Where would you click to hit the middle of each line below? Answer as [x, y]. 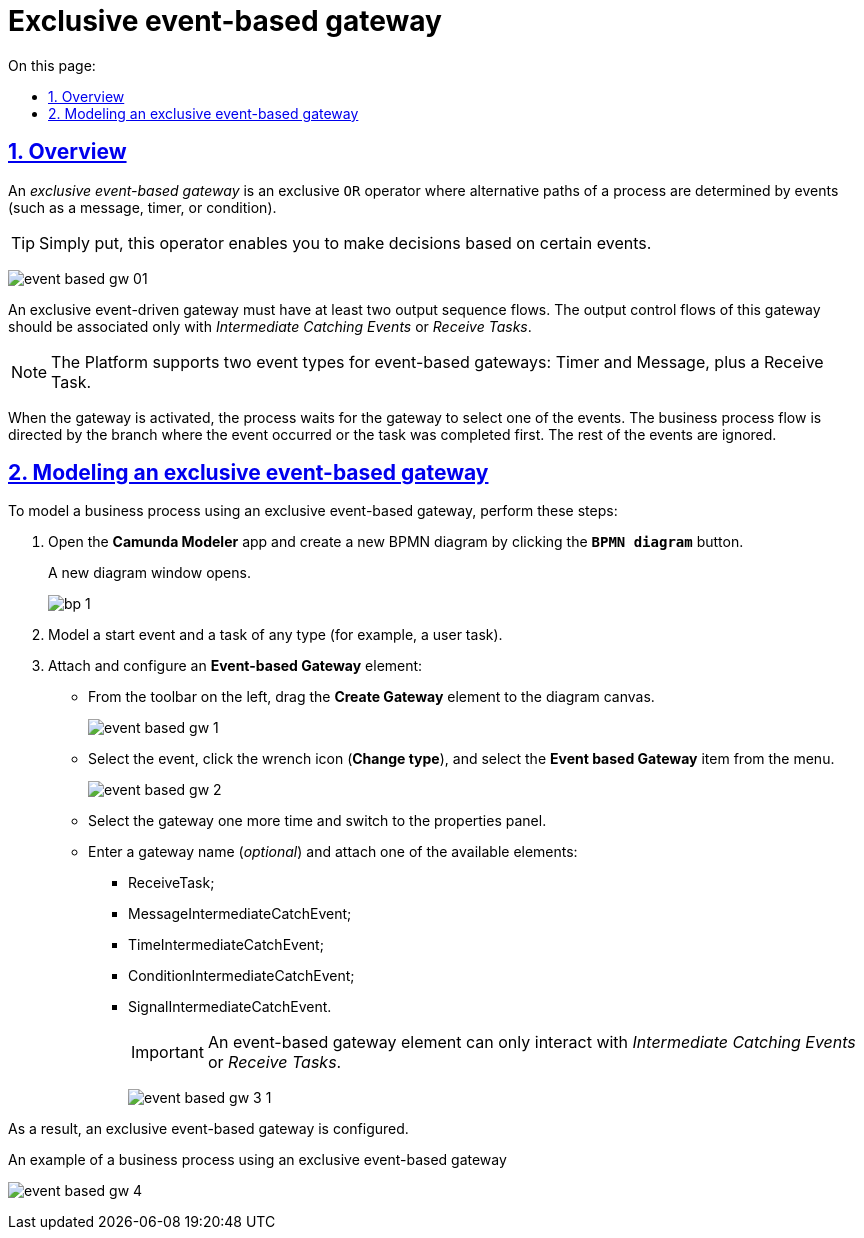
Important [167, 1052]
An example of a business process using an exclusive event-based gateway [257, 1160]
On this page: [52, 65]
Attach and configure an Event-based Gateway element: [235, 666]
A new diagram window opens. [149, 573]
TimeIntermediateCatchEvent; [226, 945]
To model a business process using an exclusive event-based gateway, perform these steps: [313, 511]
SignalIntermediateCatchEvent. [230, 1007]
